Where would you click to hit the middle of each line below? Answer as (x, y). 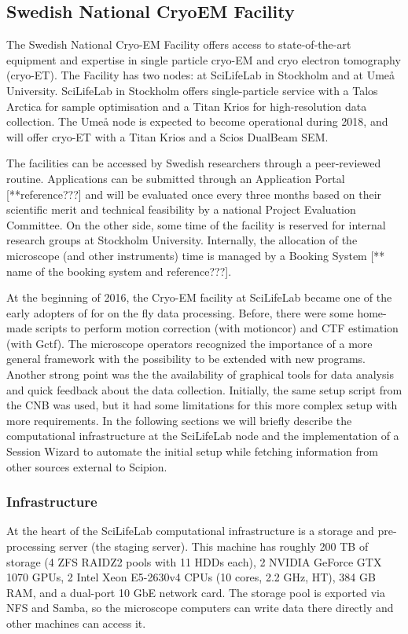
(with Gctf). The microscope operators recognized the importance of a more (189, 343)
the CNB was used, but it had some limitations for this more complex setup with (202, 405)
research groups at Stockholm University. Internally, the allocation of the (182, 240)
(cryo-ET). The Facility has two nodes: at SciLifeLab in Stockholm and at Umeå (201, 75)
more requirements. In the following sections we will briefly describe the (179, 420)
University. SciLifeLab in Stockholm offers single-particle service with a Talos (192, 90)
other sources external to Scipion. (87, 466)
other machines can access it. (76, 623)
